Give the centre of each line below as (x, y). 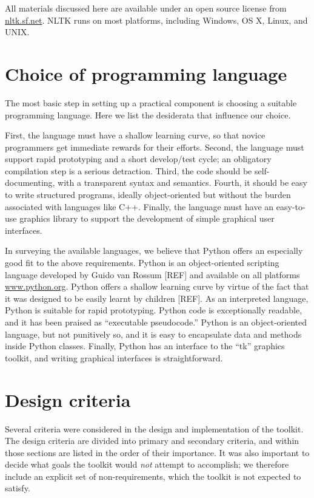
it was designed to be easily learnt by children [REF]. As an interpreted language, (157, 298)
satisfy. (18, 488)
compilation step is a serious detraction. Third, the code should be (129, 170)
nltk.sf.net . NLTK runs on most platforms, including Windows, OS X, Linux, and (156, 20)
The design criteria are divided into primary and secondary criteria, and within (152, 441)
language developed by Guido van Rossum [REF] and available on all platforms (152, 274)
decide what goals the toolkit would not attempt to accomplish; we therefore (147, 464)
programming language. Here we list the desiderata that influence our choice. (148, 114)
